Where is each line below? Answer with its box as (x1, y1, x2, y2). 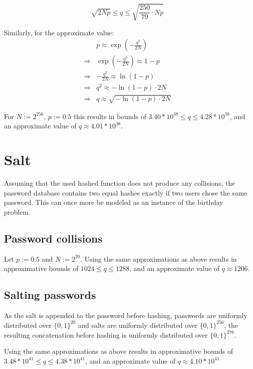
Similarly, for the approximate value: (4, 27, 114, 37)
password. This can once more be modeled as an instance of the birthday (4, 197, 223, 207)
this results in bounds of (74, 111, 147, 121)
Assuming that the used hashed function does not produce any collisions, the (4, 177, 235, 188)
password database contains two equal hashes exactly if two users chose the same (4, 187, 247, 197)
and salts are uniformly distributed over (78, 320, 198, 330)
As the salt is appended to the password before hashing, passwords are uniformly (4, 310, 248, 320)
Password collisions (4, 230, 103, 246)
